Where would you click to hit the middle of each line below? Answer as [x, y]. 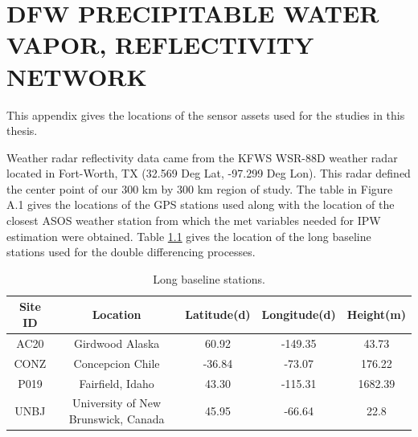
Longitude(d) [299, 314]
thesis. [22, 131]
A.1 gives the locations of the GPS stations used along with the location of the [201, 204]
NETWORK [77, 76]
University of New [117, 403]
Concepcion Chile [117, 363]
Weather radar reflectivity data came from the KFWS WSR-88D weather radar [202, 157]
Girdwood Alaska [117, 343]
